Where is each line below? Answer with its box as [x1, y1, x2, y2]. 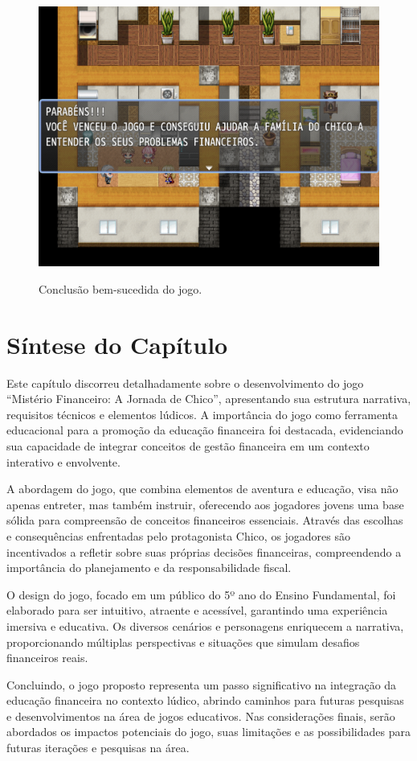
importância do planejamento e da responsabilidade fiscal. [6, 559, 292, 576]
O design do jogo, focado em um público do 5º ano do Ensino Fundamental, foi [6, 586, 396, 603]
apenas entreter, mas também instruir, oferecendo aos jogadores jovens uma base [6, 496, 404, 512]
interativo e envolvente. [6, 453, 121, 470]
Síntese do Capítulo [6, 327, 228, 360]
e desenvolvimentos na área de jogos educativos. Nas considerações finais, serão [6, 707, 395, 724]
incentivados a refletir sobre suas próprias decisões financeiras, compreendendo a [6, 543, 402, 560]
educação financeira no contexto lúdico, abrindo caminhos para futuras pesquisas [6, 692, 404, 709]
